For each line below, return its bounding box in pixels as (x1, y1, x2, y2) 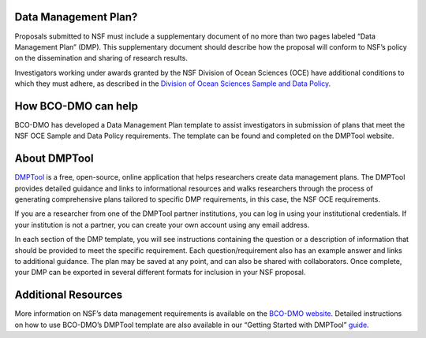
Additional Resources (14, 288, 122, 302)
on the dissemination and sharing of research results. (14, 54, 189, 63)
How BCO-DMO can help (14, 99, 138, 113)
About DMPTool (14, 152, 94, 165)
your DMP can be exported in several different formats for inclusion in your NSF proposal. (14, 268, 306, 277)
